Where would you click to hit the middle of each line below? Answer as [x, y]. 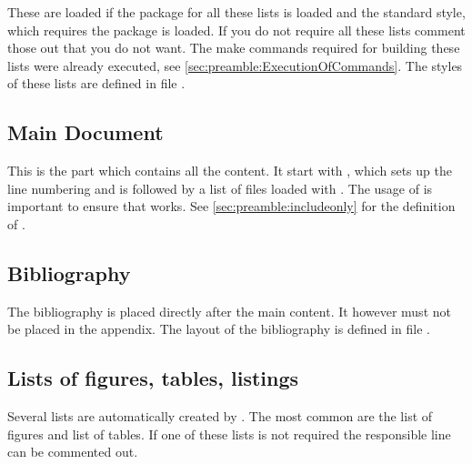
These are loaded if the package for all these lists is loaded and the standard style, [236, 12]
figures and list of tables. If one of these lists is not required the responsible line [229, 434]
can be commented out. [73, 452]
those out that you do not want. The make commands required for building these [234, 48]
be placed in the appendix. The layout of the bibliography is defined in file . [219, 329]
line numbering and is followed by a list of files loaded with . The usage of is [220, 188]
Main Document [85, 132]
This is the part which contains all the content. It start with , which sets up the [230, 171]
